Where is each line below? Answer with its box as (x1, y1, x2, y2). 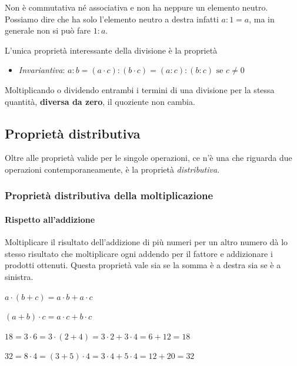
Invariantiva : (18, 64, 65, 76)
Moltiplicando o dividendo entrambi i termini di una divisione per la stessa (5, 83, 275, 95)
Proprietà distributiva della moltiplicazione (5, 188, 213, 203)
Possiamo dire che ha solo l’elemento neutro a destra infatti (5, 12, 219, 25)
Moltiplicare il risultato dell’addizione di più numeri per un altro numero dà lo (5, 236, 288, 248)
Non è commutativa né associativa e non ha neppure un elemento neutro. (5, 1, 268, 13)
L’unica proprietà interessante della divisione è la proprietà (5, 44, 218, 56)
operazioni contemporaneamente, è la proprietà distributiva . (5, 163, 220, 175)
